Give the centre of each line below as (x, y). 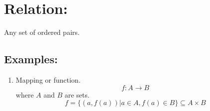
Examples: (31, 59)
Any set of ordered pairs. (42, 32)
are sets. (77, 94)
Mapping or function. (48, 79)
